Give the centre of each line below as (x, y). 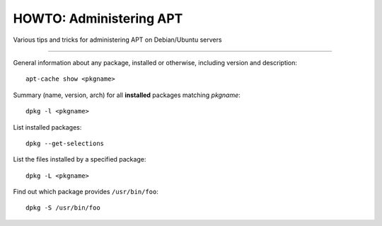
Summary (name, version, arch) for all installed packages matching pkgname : (127, 95)
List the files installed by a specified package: (80, 159)
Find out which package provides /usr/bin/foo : (86, 192)
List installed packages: (47, 127)
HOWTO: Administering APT (98, 18)
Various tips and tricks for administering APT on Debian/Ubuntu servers (117, 40)
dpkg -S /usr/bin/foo (63, 208)
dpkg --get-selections (65, 143)
